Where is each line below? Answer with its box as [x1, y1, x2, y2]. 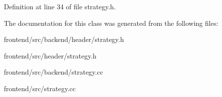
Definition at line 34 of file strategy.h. [4, 1, 116, 11]
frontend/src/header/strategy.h [4, 50, 97, 60]
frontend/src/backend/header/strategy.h [4, 34, 124, 44]
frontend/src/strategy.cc [4, 83, 76, 93]
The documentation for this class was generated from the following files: [4, 18, 219, 28]
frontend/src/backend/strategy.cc [4, 67, 103, 77]
